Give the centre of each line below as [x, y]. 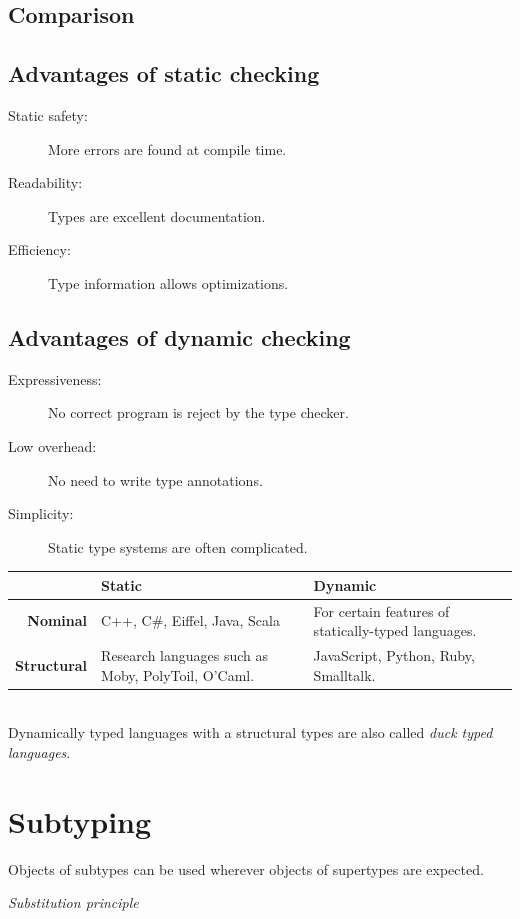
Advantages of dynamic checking [179, 336]
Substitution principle [73, 902]
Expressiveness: [55, 378]
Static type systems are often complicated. [178, 546]
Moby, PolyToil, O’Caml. [178, 674]
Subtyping [80, 820]
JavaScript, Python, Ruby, [394, 655]
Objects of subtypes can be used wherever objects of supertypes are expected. [246, 868]
